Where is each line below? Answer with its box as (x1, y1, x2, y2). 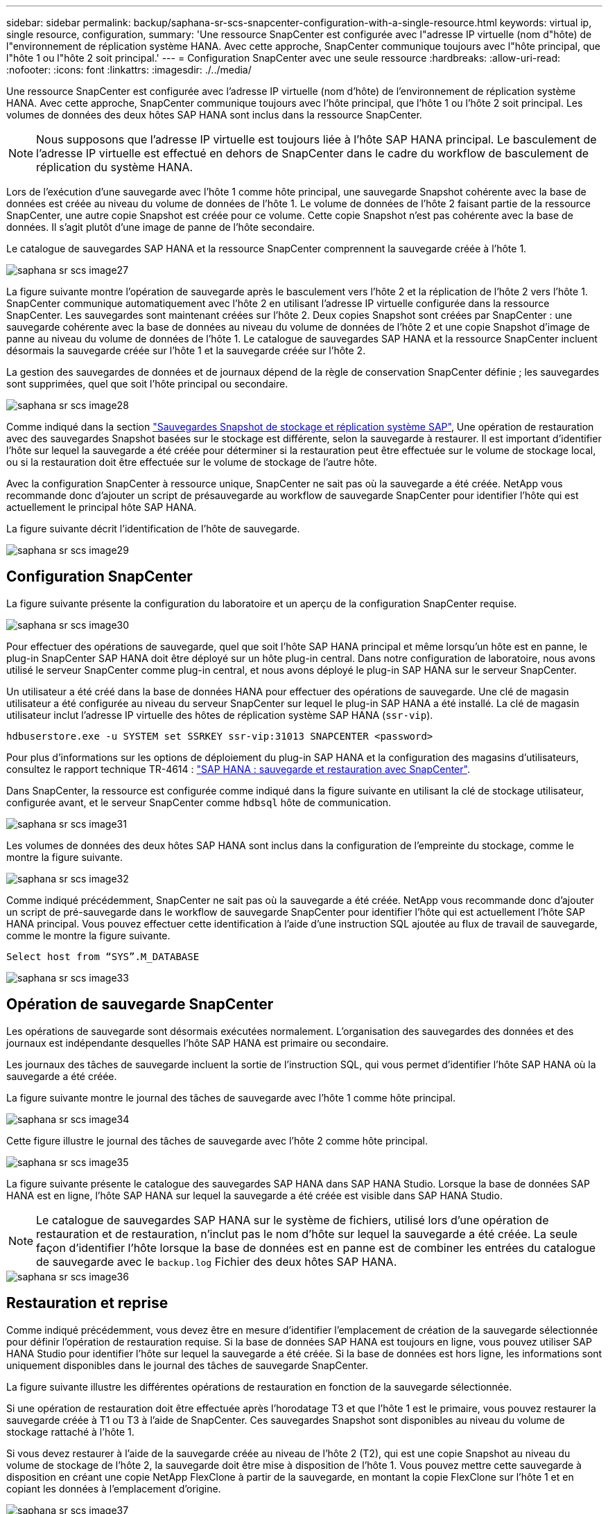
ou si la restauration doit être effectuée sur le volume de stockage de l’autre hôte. (6, 456, 377, 468)
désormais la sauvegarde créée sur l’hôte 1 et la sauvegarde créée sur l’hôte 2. (6, 345, 366, 356)
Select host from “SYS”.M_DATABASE (6, 950, 200, 962)
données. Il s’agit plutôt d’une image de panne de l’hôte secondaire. (6, 221, 315, 233)
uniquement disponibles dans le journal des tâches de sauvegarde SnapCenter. (6, 1359, 368, 1371)
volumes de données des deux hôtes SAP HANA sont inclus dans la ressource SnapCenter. (6, 109, 422, 121)
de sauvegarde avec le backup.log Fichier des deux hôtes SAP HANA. (36, 1254, 397, 1269)
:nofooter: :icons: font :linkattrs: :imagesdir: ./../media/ (6, 64, 252, 76)
